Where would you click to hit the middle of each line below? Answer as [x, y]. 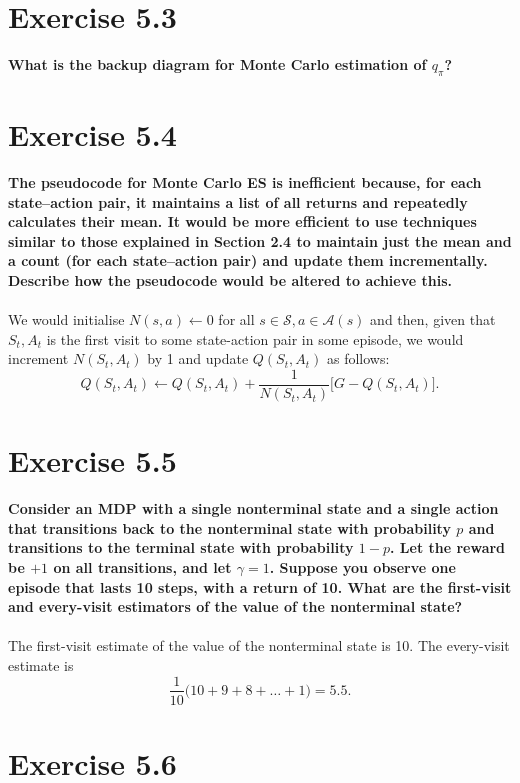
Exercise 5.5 [92, 460]
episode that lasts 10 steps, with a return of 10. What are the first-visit [260, 586]
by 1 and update [198, 358]
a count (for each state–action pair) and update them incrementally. [248, 260]
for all [236, 319]
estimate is [41, 664]
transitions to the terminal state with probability [181, 547]
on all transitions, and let [142, 566]
